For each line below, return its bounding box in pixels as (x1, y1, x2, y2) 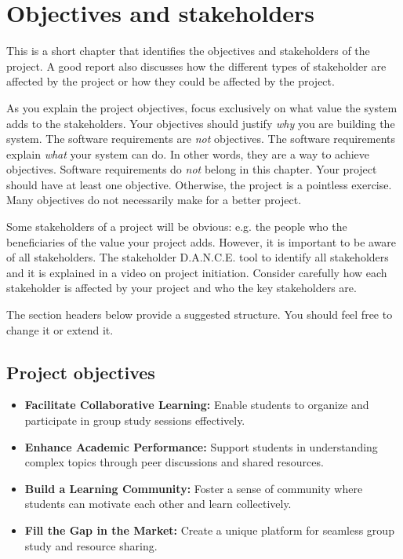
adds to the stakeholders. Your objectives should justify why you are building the (6, 115, 395, 131)
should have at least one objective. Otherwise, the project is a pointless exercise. (6, 176, 392, 192)
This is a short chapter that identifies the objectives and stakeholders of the (6, 42, 370, 59)
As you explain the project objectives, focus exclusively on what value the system (6, 99, 398, 115)
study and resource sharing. (24, 537, 158, 554)
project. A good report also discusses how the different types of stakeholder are (6, 57, 387, 74)
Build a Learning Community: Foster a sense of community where (24, 480, 363, 496)
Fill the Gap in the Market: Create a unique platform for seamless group (24, 521, 394, 538)
